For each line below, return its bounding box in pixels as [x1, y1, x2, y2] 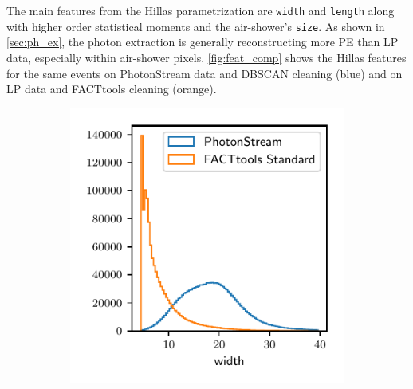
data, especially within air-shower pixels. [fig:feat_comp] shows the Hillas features [6, 49, 407, 65]
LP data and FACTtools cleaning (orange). [6, 81, 217, 97]
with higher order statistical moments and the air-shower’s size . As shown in [6, 18, 385, 34]
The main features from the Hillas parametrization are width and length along [6, 2, 395, 18]
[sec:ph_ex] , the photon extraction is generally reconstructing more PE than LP [6, 33, 399, 50]
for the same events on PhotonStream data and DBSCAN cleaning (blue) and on [6, 65, 403, 81]
